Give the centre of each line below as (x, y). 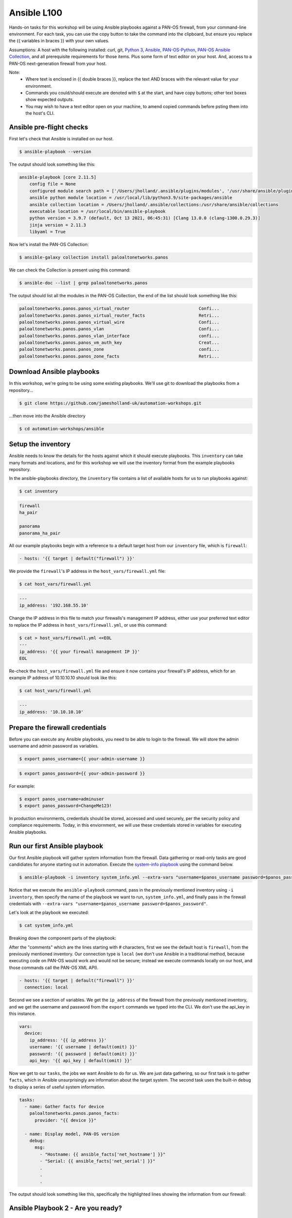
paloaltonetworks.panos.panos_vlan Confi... (119, 329)
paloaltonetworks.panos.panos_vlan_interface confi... (119, 336)
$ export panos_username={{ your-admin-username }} (82, 759)
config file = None (53, 184)
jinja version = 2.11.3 (58, 225)
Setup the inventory (40, 444)
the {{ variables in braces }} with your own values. (59, 41)
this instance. (22, 1013)
